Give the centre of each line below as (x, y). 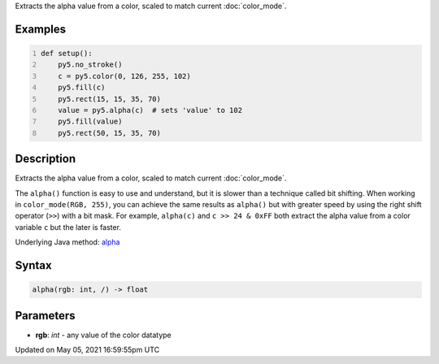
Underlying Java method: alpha (67, 242)
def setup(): (67, 53)
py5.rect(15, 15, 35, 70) (110, 99)
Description (46, 159)
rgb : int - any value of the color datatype (104, 335)
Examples (41, 29)
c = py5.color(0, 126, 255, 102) (124, 76)
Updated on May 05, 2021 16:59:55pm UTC (87, 350)
